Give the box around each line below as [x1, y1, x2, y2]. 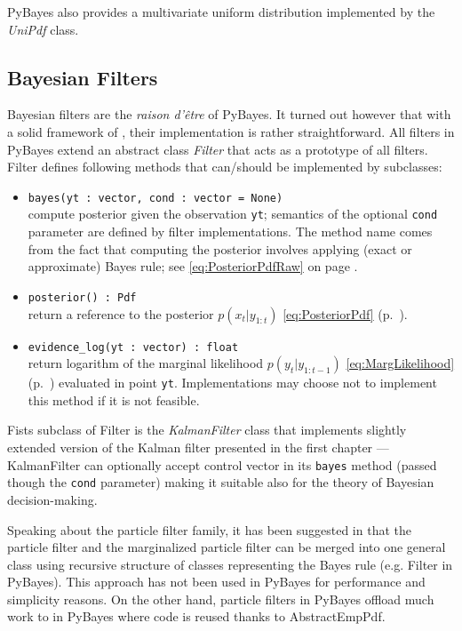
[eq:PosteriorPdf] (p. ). [283, 304, 408, 323]
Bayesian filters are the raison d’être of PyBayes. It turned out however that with [7, 105, 451, 124]
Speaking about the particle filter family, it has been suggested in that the [7, 520, 411, 539]
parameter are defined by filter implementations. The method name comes [28, 222, 433, 241]
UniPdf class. [7, 20, 79, 38]
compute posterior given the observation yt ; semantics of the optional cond [28, 204, 438, 223]
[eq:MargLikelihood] [346, 354, 455, 372]
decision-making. [7, 490, 98, 508]
